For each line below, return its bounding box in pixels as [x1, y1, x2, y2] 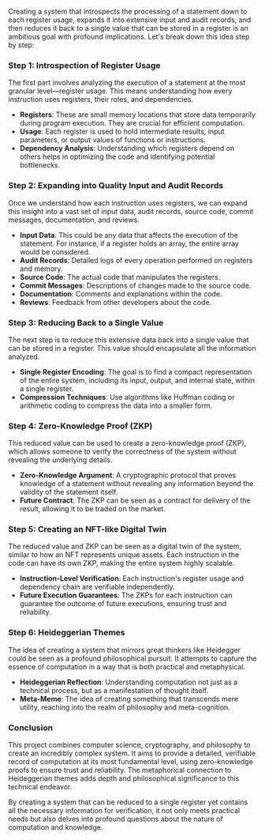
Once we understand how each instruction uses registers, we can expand [8, 198, 248, 208]
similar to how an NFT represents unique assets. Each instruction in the [8, 550, 240, 559]
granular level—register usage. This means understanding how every [8, 86, 233, 96]
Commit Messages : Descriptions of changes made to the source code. [19, 281, 252, 290]
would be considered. [19, 247, 91, 256]
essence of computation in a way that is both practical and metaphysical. [8, 661, 246, 671]
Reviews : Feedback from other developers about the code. [19, 297, 212, 307]
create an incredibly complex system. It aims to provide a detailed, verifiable [8, 748, 256, 758]
